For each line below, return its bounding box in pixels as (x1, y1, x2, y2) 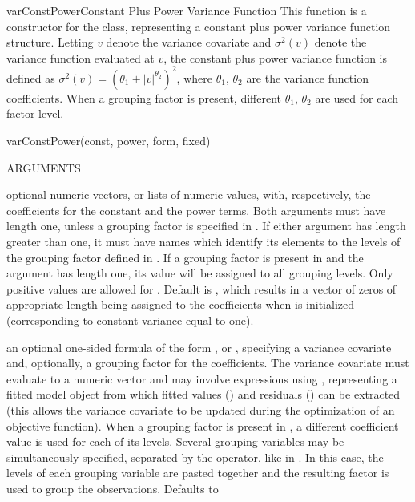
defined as (6, 69, 55, 86)
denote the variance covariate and (106, 34, 272, 51)
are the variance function (246, 69, 369, 86)
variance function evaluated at (6, 49, 155, 66)
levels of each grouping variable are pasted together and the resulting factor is (6, 464, 389, 481)
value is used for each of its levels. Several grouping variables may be (6, 433, 344, 450)
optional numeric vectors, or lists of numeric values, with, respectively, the (6, 186, 371, 203)
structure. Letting (6, 34, 94, 51)
